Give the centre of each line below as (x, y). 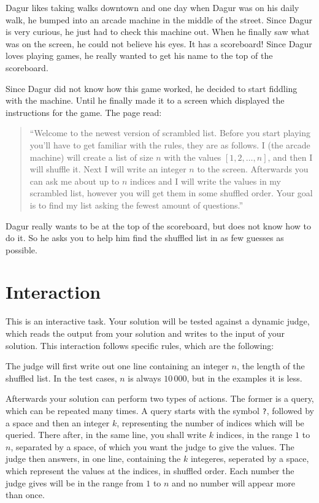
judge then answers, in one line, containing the (93, 459)
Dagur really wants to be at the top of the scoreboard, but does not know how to (158, 225)
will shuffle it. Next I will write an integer (108, 169)
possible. (21, 249)
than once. (25, 495)
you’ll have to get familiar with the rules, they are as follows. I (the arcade (170, 144)
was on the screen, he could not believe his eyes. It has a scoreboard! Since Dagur (159, 43)
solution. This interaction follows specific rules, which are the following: (140, 345)
